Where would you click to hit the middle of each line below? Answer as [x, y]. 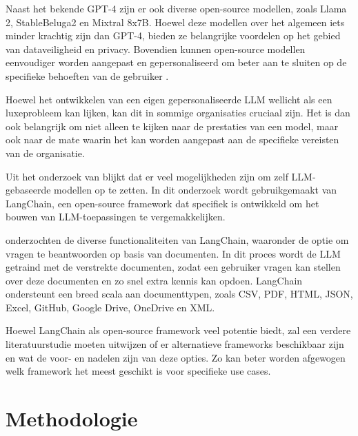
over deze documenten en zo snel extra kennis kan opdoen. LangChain [154, 280]
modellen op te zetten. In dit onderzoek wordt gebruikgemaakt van [196, 190]
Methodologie [72, 418]
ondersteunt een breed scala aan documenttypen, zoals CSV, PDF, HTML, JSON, [179, 294]
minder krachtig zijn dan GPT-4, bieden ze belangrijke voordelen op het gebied [173, 35]
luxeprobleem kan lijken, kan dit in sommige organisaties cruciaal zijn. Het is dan [178, 113]
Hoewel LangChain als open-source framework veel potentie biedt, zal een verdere [178, 330]
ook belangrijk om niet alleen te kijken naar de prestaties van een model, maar [172, 126]
